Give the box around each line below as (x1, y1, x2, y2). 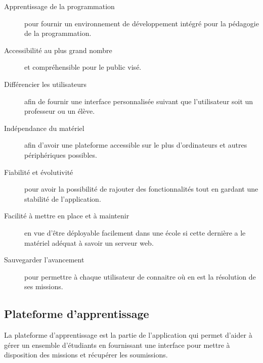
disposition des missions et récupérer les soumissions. (4, 349, 168, 360)
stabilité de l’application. (24, 193, 101, 204)
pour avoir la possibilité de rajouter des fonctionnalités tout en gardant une (24, 184, 258, 194)
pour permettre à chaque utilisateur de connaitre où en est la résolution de (24, 271, 256, 282)
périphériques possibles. (24, 149, 97, 160)
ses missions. (24, 281, 63, 292)
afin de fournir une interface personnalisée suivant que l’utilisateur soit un (24, 96, 253, 106)
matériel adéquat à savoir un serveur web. (24, 237, 154, 248)
